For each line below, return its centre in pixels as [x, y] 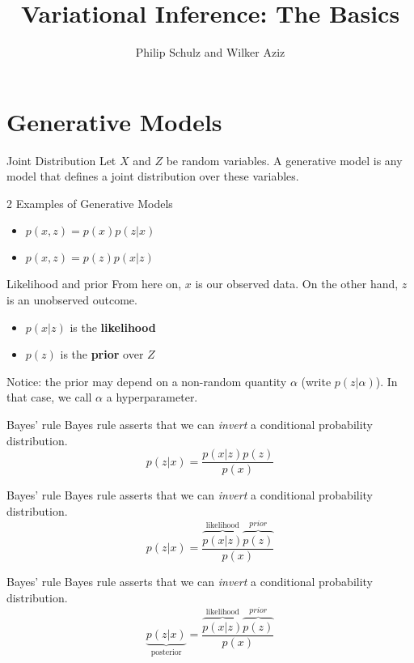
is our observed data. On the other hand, [297, 284]
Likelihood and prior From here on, [94, 284]
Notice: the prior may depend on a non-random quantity [147, 381]
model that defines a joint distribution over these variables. [153, 176]
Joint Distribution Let [61, 160]
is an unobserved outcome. [72, 300]
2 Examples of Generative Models [90, 203]
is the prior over [102, 354]
